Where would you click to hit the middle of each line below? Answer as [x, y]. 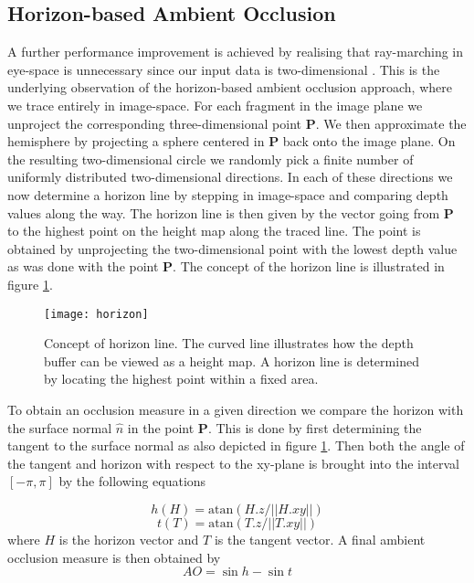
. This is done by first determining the [315, 427]
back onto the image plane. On [369, 141]
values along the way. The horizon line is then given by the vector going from [224, 212]
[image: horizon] [96, 314]
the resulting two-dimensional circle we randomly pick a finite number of [211, 159]
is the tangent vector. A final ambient [320, 539]
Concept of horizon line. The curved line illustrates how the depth [229, 343]
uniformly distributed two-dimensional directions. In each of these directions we [230, 177]
